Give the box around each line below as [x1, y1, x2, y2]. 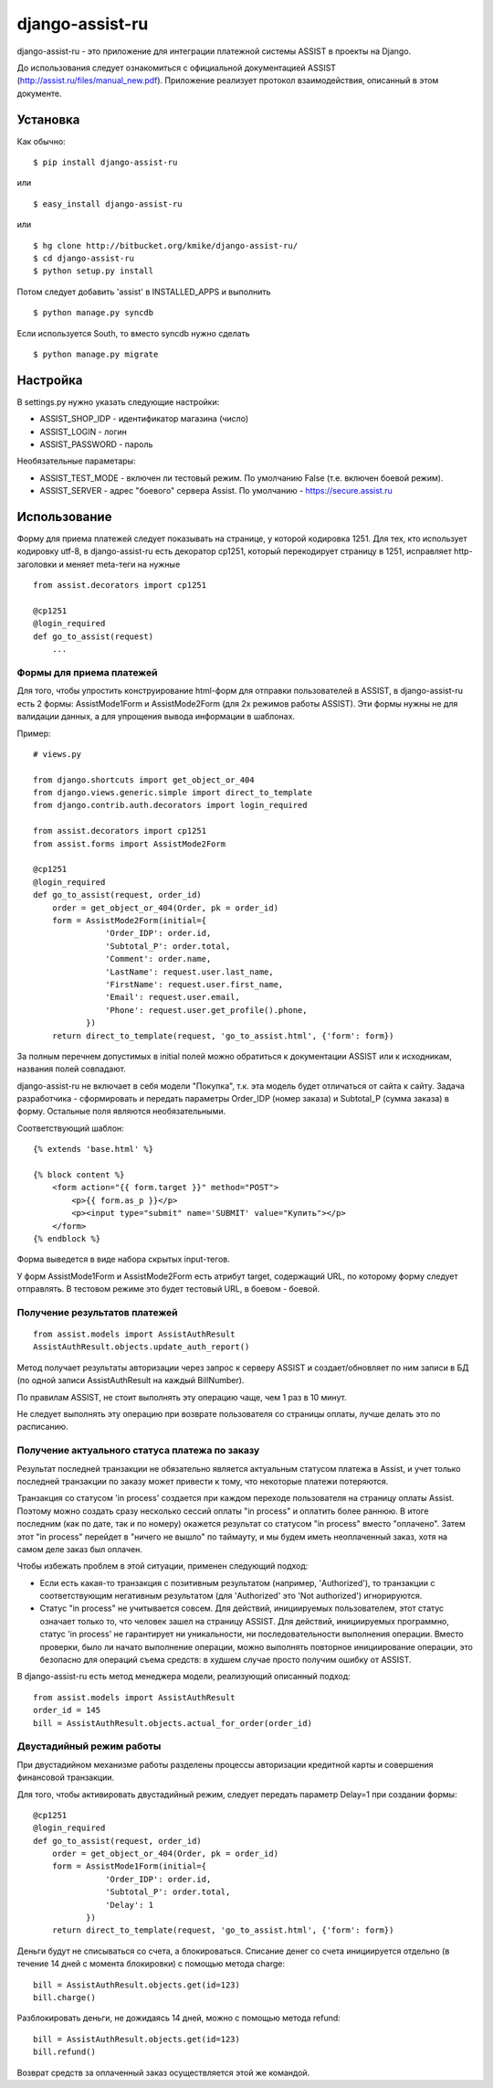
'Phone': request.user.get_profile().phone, [105, 1005, 308, 1015]
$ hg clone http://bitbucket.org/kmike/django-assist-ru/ [33, 240, 299, 250]
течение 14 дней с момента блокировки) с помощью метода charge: [16, 1958, 286, 1969]
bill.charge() [33, 1993, 96, 2002]
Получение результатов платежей [16, 1305, 178, 1318]
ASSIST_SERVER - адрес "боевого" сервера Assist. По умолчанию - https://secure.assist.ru [39, 485, 393, 496]
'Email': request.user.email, [105, 992, 241, 1003]
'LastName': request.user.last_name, [105, 966, 274, 977]
